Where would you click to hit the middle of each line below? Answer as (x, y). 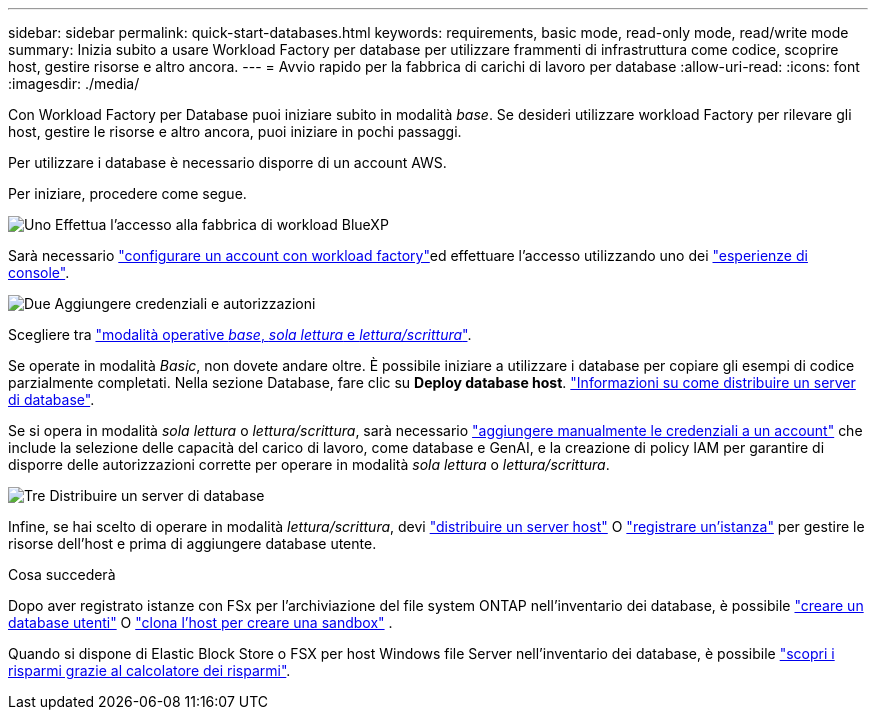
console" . (39, 272)
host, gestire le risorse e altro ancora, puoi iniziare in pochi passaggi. (235, 131)
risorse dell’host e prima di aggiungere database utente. (192, 543)
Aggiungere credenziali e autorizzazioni (185, 303)
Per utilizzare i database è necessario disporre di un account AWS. (227, 162)
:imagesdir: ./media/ (74, 83)
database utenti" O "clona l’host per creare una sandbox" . (200, 622)
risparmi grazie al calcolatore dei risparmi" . (149, 670)
